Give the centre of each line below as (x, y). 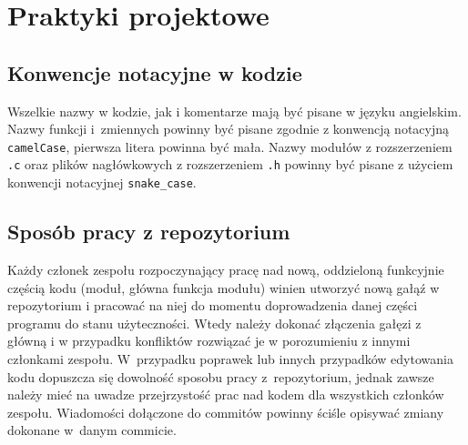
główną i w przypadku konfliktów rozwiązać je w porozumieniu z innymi (209, 341)
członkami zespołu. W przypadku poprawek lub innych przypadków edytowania (230, 358)
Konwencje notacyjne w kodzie (155, 72)
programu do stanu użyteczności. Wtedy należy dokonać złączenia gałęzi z (214, 323)
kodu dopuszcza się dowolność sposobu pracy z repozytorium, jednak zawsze (221, 376)
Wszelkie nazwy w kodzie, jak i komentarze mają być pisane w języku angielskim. (234, 111)
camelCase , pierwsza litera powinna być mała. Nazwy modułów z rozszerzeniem (230, 146)
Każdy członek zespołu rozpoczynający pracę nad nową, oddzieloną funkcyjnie (226, 269)
